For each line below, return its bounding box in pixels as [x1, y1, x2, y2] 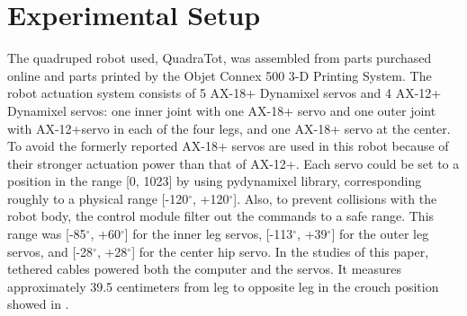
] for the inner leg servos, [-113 [124, 224, 293, 243]
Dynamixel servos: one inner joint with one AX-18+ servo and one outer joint [7, 101, 436, 119]
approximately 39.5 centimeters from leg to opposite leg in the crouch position [7, 276, 439, 295]
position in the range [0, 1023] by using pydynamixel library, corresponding [7, 171, 422, 190]
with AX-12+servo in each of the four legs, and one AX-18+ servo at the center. [7, 118, 451, 137]
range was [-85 [7, 224, 86, 243]
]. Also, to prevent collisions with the [233, 189, 437, 207]
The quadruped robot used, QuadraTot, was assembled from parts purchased [7, 48, 432, 67]
